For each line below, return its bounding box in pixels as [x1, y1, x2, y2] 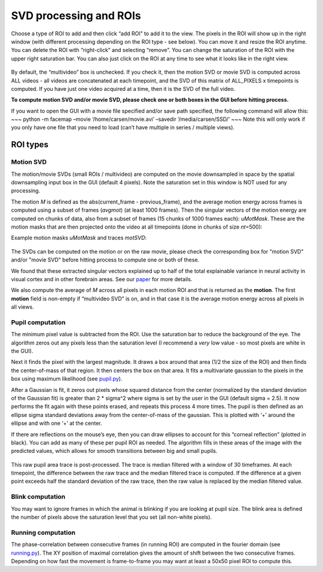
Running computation [11, 528, 76, 537]
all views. [11, 303, 34, 311]
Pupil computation [11, 318, 66, 326]
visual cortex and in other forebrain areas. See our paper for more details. [11, 275, 193, 282]
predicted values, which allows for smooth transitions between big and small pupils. [11, 448, 218, 455]
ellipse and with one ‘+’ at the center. [11, 419, 102, 427]
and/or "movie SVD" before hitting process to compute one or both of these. [11, 256, 200, 263]
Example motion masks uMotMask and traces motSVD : [11, 234, 147, 242]
